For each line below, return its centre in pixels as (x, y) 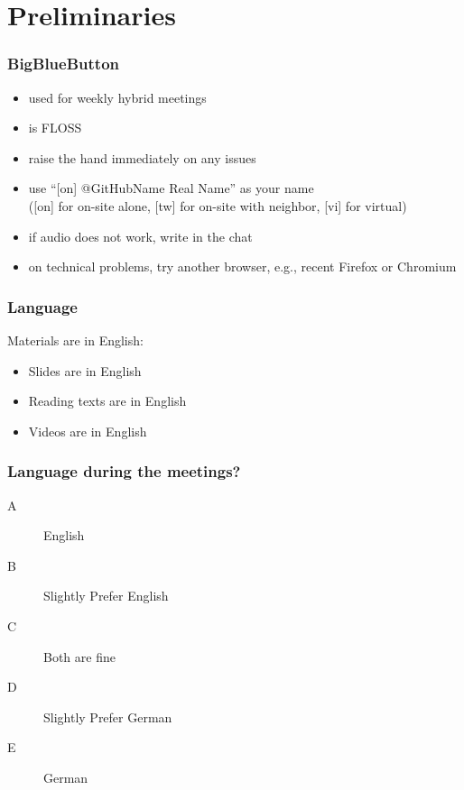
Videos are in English (88, 431)
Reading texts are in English (107, 401)
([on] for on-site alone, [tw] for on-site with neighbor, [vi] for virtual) (218, 205)
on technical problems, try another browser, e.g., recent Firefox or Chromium (242, 266)
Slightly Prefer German (108, 717)
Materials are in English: (75, 340)
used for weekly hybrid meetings (117, 97)
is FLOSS (55, 128)
